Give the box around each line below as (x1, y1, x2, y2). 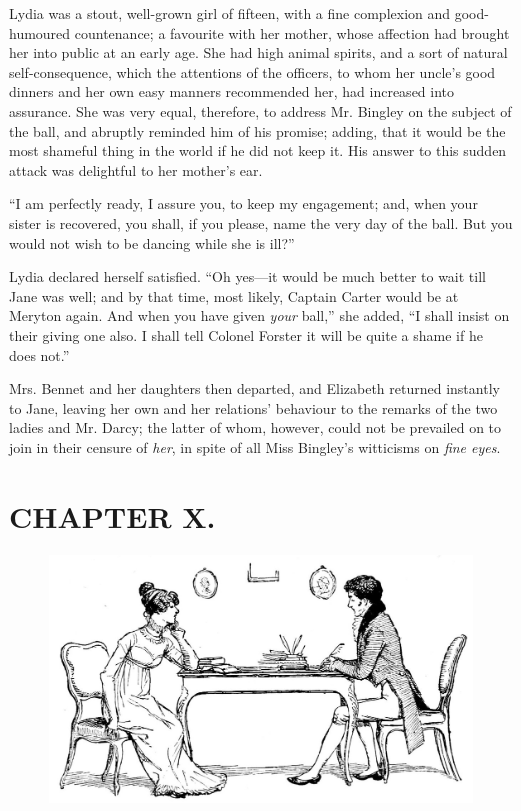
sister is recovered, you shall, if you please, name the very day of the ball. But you (9, 212, 513, 233)
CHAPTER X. (9, 495, 216, 536)
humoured (9, 22, 71, 43)
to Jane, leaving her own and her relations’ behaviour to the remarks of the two (9, 397, 498, 418)
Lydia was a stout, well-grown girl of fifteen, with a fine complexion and (9, 3, 451, 23)
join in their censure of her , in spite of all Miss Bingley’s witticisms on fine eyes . (9, 436, 501, 457)
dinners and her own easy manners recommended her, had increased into (9, 81, 455, 102)
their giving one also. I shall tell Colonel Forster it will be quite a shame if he (9, 324, 483, 345)
